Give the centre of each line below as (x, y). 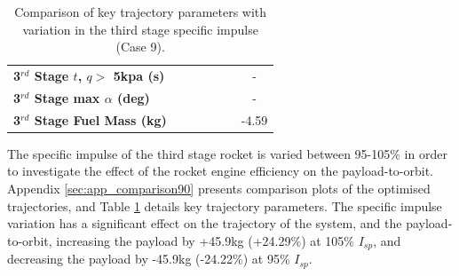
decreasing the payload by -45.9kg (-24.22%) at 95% (149, 259)
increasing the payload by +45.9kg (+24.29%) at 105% (206, 240)
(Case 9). (140, 47)
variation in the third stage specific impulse (140, 29)
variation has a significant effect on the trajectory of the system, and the (205, 223)
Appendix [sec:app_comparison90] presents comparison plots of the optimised (219, 188)
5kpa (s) (139, 76)
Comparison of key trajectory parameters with (141, 12)
